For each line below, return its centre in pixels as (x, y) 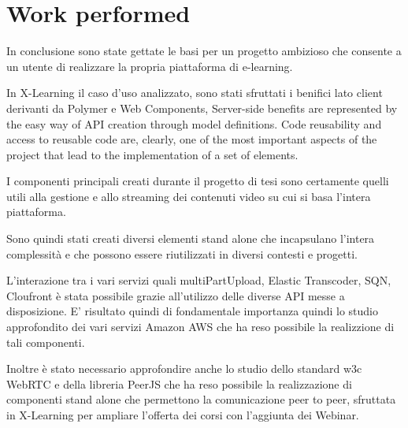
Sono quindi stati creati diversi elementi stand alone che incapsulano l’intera (191, 238)
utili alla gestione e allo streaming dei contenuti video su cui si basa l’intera (189, 196)
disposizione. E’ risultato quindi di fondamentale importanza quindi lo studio (193, 311)
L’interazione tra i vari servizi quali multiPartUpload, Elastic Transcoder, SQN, (199, 280)
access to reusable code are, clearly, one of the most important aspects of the (192, 139)
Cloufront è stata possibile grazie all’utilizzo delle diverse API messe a (176, 295)
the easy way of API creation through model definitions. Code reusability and (194, 123)
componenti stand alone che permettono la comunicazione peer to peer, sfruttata (201, 399)
